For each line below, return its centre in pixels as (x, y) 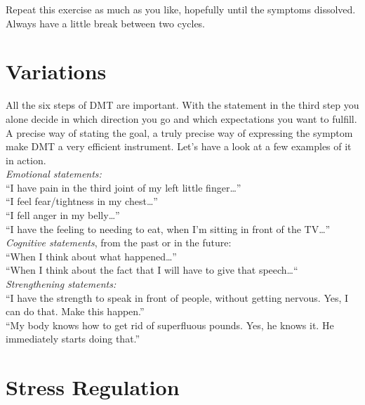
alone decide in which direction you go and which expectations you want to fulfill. (181, 118)
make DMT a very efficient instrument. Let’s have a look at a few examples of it (179, 146)
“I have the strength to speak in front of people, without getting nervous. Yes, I (177, 297)
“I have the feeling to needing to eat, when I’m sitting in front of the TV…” (168, 228)
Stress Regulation (93, 387)
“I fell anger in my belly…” (63, 215)
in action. (26, 160)
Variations (56, 71)
